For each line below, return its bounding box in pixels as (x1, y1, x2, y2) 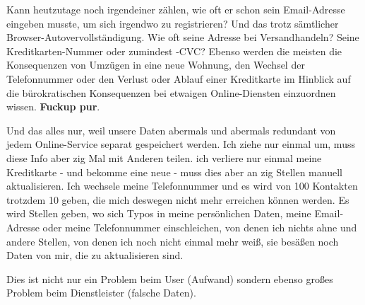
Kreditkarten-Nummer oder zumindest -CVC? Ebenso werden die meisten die (6, 43, 342, 58)
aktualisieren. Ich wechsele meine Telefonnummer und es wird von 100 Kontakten (6, 178, 358, 193)
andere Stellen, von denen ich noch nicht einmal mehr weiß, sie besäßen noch (6, 234, 339, 248)
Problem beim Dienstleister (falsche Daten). (6, 285, 196, 300)
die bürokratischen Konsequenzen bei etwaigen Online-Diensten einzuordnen (6, 85, 336, 100)
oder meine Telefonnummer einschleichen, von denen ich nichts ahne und (42, 219, 357, 234)
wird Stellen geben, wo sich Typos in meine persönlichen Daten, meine (6, 206, 311, 221)
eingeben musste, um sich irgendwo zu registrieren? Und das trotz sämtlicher (6, 16, 339, 30)
